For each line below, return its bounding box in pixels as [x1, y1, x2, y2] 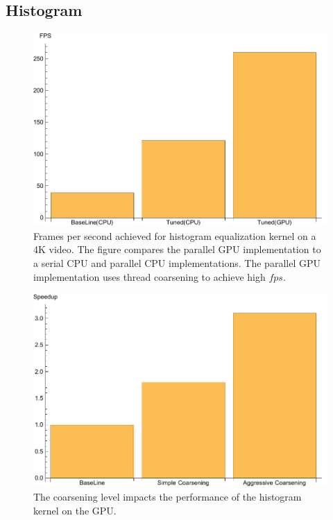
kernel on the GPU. [33, 503, 117, 517]
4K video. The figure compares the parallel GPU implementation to [33, 242, 321, 257]
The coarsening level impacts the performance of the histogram [33, 489, 302, 504]
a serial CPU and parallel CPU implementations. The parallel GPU [33, 255, 321, 270]
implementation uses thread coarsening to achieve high [33, 269, 266, 284]
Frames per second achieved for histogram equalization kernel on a [33, 228, 316, 243]
